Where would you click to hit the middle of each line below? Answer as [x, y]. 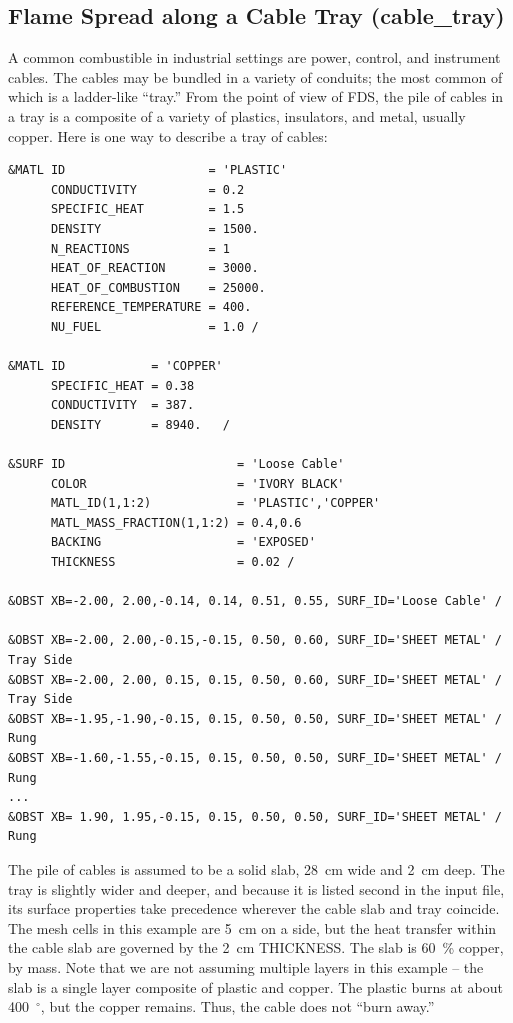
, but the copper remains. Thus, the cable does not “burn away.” [237, 1006]
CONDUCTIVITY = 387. [122, 405]
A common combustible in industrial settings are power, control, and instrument [254, 57]
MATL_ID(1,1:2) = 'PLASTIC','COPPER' [215, 503]
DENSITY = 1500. [154, 228]
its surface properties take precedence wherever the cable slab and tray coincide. [254, 908]
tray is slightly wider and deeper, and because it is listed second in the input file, [256, 888]
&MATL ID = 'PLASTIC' [148, 170]
